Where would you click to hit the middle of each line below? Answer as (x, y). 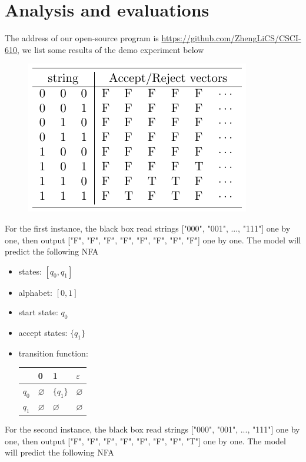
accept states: (43, 333)
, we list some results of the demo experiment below (111, 49)
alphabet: (35, 292)
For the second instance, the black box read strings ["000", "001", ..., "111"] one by (152, 429)
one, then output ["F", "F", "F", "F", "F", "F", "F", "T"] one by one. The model (145, 440)
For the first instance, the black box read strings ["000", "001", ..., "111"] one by (148, 228)
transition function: (53, 353)
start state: (38, 312)
